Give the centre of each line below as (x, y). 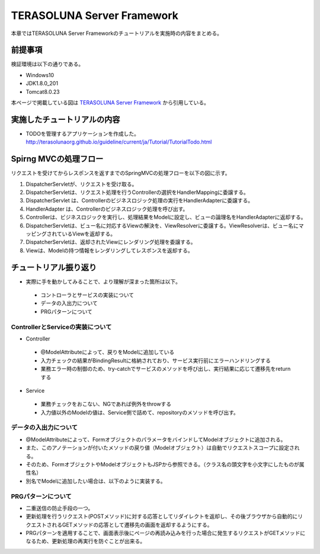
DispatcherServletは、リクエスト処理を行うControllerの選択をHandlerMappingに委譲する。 (137, 192)
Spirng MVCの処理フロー (57, 159)
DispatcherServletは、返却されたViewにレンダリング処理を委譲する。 (111, 242)
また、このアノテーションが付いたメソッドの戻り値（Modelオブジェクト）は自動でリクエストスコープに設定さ (160, 448)
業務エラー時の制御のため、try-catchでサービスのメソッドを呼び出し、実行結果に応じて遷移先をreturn (166, 369)
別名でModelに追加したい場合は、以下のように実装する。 (96, 481)
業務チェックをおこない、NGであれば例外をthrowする (106, 404)
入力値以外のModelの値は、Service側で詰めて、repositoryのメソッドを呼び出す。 (140, 412)
